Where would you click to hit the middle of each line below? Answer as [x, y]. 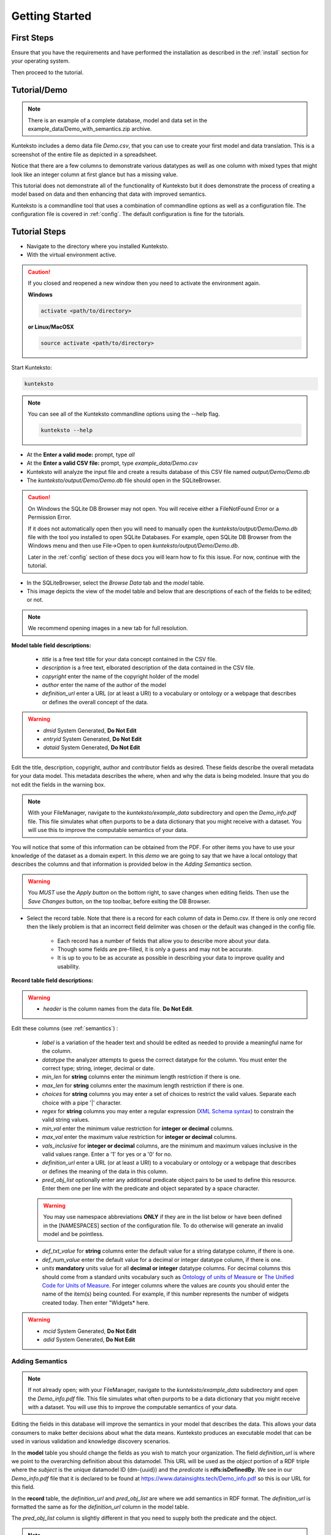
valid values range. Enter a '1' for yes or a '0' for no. [107, 1154]
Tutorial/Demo [39, 90]
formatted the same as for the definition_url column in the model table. [100, 1507]
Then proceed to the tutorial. [48, 72]
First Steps [32, 38]
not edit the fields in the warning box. [58, 784]
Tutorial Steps [39, 231]
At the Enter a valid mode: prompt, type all [81, 454]
